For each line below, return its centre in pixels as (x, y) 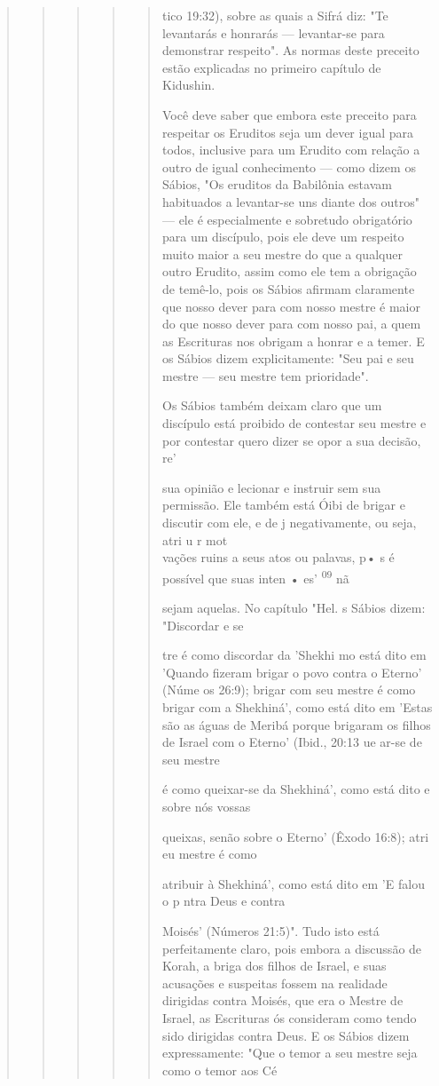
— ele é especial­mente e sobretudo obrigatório (287, 219)
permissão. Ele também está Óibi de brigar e (283, 505)
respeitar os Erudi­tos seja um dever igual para (288, 132)
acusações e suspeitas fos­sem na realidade (274, 983)
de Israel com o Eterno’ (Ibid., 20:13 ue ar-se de (292, 742)
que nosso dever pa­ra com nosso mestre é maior (291, 306)
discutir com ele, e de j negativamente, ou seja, (289, 523)
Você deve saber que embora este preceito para (289, 114)
